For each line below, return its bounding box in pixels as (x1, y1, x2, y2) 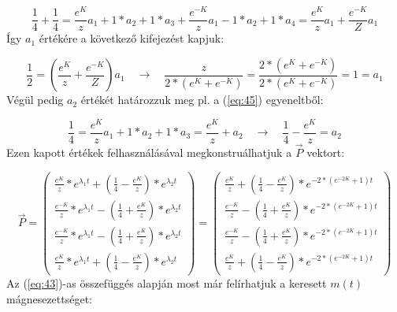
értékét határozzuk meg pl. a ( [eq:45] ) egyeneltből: (80, 91, 324, 108)
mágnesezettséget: (6, 290, 93, 306)
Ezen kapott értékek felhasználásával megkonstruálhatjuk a (6, 144, 292, 161)
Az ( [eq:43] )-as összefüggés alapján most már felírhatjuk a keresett (6, 274, 327, 291)
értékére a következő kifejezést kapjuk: (39, 30, 224, 46)
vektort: (306, 144, 345, 161)
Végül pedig (6, 91, 64, 108)
